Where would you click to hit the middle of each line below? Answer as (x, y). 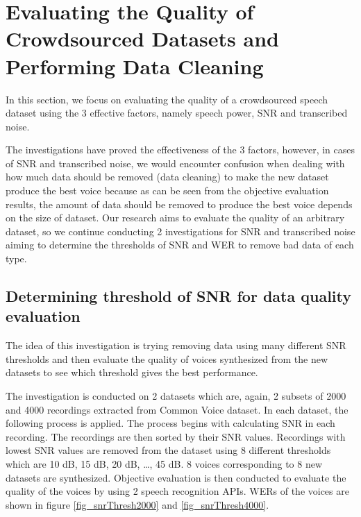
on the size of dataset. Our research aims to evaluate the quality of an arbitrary (175, 218)
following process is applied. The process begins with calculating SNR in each (170, 423)
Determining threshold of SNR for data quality (178, 296)
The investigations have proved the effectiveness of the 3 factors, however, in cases (180, 150)
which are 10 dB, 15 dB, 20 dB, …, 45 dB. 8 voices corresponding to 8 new (164, 463)
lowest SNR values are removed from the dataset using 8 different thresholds (168, 450)
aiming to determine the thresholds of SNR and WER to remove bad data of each (180, 245)
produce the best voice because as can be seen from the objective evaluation (167, 190)
